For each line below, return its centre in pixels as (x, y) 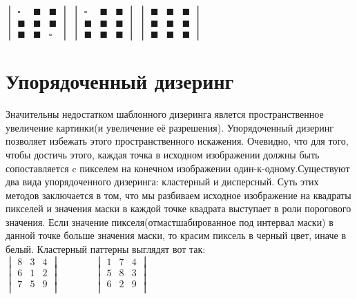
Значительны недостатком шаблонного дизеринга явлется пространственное (165, 114)
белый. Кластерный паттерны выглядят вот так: (106, 249)
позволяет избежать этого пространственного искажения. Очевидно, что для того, (177, 141)
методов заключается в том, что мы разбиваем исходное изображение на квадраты (178, 195)
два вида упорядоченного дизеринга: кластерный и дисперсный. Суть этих (162, 182)
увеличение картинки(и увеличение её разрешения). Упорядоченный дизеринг (170, 127)
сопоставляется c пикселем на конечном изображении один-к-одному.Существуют (178, 168)
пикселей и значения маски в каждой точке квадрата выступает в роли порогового (178, 208)
